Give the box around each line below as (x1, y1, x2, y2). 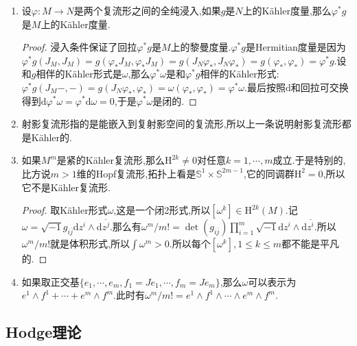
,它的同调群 (243, 166, 295, 180)
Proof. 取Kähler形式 (21, 203, 108, 217)
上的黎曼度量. (170, 40, 231, 54)
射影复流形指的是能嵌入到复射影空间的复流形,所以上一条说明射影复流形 (21, 116, 342, 131)
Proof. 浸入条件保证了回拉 (21, 40, 137, 54)
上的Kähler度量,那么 (242, 3, 332, 17)
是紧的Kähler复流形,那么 (56, 153, 165, 167)
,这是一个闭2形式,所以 (113, 203, 211, 217)
